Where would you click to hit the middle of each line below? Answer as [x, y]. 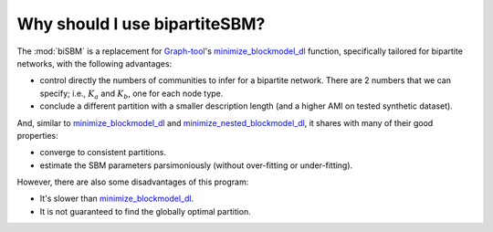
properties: [37, 135]
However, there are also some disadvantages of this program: [133, 182]
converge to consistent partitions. [103, 153]
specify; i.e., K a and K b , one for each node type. [131, 94]
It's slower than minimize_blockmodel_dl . [117, 199]
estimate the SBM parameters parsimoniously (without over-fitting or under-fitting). [196, 165]
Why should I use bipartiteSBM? [141, 24]
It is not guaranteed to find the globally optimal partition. [145, 211]
